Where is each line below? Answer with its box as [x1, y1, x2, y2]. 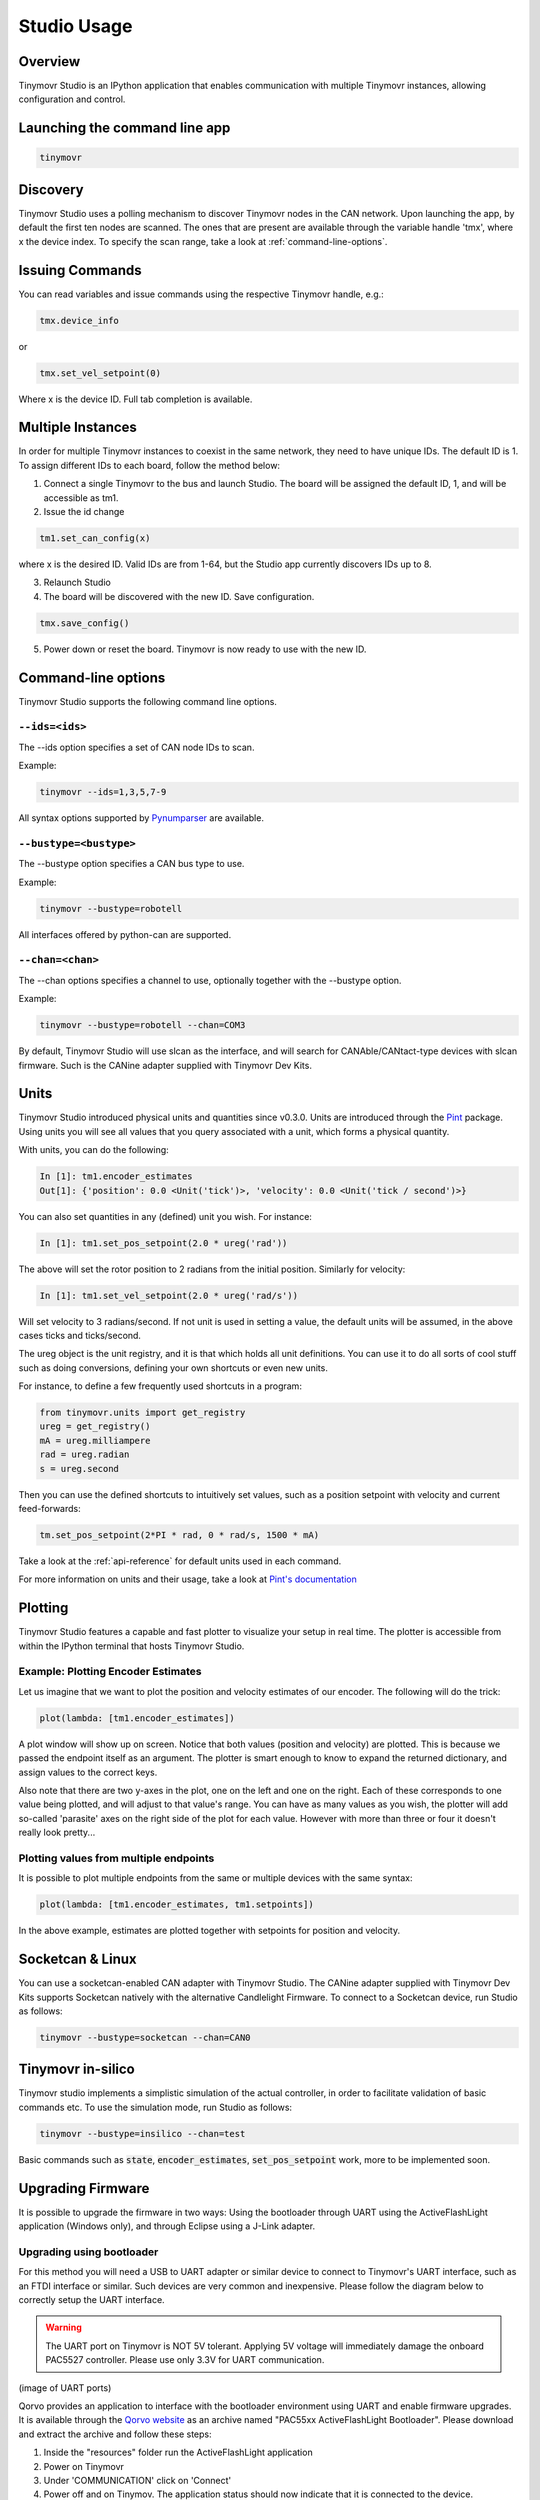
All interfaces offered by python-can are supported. [18, 928, 232, 940]
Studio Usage [18, 15, 133, 37]
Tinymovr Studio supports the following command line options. [18, 695, 277, 707]
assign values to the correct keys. [18, 1766, 158, 1778]
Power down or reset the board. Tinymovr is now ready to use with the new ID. [43, 643, 367, 655]
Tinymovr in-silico [18, 2061, 135, 2078]
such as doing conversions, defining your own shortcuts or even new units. [18, 1361, 329, 1374]
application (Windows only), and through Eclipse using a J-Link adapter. [18, 2220, 315, 2232]
